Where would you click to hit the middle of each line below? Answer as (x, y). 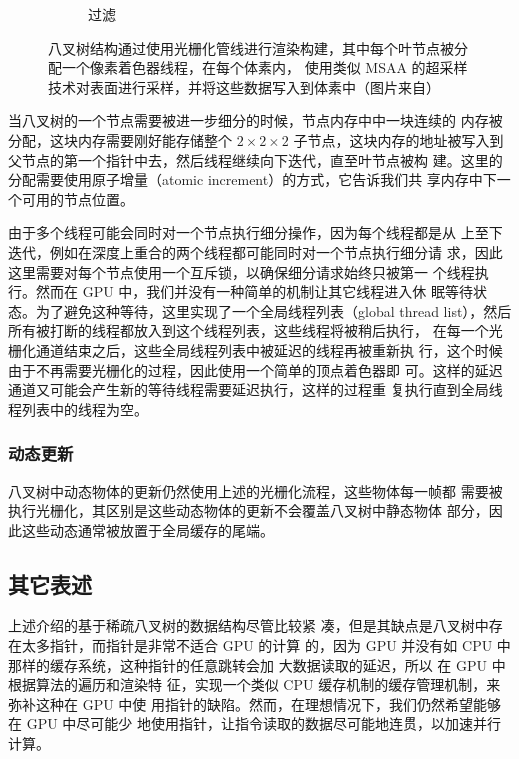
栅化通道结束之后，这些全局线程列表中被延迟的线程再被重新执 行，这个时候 (255, 349)
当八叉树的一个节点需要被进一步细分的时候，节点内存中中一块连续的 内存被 (255, 120)
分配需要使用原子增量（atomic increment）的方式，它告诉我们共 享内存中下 (252, 179)
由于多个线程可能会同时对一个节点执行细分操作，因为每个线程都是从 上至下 (255, 232)
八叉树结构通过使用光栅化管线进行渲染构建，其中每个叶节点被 (251, 47)
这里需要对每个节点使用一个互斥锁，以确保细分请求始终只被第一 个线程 (241, 271)
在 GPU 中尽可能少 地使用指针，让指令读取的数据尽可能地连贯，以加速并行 (255, 723)
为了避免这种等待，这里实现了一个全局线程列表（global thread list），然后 (273, 310)
